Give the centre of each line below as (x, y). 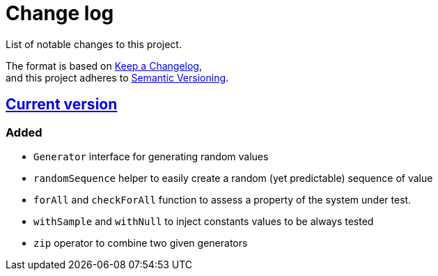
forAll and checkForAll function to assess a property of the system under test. (222, 199)
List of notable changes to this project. (94, 44)
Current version (62, 105)
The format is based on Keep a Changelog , (104, 66)
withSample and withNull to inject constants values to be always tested (204, 221)
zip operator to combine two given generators (141, 243)
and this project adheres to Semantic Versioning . (117, 77)
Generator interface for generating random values (151, 156)
